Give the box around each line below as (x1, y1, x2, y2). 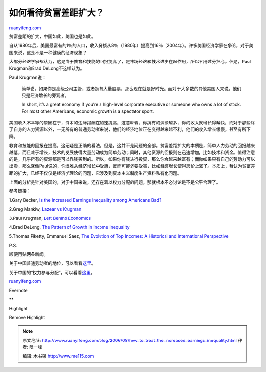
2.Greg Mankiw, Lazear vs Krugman (9, 206, 82, 212)
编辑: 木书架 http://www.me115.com (22, 353, 94, 359)
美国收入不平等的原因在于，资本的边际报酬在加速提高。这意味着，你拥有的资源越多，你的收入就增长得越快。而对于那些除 (9, 120, 255, 125)
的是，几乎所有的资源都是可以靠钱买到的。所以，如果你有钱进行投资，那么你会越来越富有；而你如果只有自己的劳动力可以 (9, 156, 255, 162)
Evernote (9, 287, 28, 293)
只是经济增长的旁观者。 (21, 93, 69, 98)
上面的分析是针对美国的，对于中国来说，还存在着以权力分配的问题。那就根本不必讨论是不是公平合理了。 (9, 179, 221, 185)
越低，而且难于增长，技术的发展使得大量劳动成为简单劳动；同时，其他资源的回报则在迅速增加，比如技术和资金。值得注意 (9, 149, 255, 155)
